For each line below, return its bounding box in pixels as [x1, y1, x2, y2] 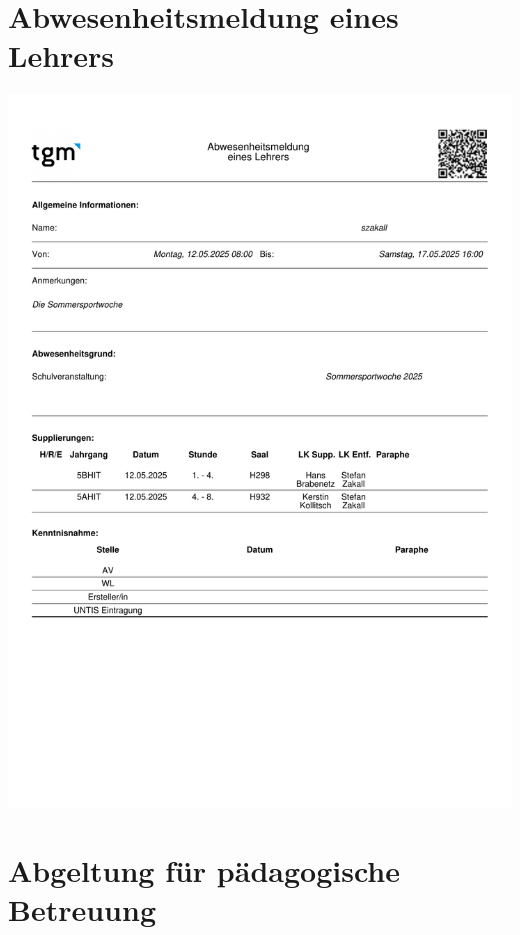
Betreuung [8, 889, 156, 930]
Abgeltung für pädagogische [8, 849, 400, 890]
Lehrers [8, 35, 115, 76]
